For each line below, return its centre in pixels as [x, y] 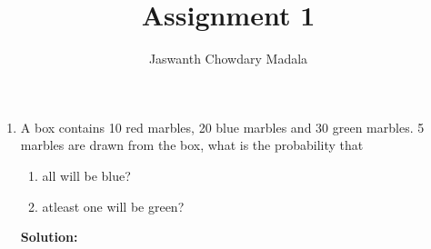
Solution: [49, 237]
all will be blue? [86, 175]
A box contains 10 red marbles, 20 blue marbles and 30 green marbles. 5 [222, 127]
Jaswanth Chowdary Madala [228, 59]
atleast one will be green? [113, 206]
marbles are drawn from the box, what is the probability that [192, 145]
